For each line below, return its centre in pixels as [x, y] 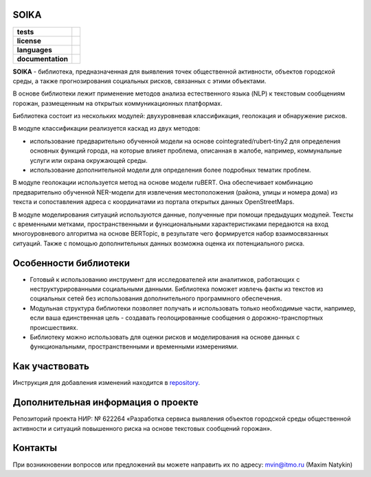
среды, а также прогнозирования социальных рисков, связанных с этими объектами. [139, 81]
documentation [43, 58]
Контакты [35, 448]
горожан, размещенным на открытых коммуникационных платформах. [117, 103]
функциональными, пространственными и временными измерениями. [134, 346]
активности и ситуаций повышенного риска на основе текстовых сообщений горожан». [142, 428]
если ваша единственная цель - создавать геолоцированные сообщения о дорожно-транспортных [177, 318]
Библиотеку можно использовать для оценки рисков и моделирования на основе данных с [165, 337]
